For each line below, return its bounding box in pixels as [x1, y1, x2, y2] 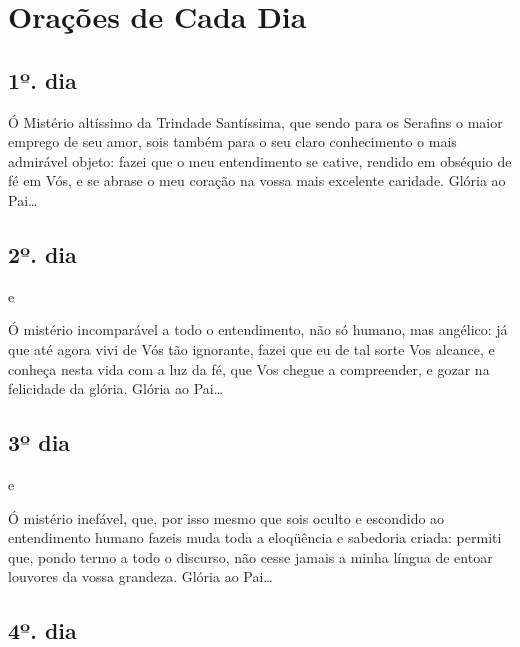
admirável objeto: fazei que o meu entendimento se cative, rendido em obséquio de [8, 150, 512, 171]
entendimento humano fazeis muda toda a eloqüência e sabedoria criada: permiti [8, 527, 502, 548]
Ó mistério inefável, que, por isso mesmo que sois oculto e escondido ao [8, 507, 445, 528]
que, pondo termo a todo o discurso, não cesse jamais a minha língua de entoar [8, 546, 493, 567]
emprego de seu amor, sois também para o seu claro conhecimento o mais [8, 131, 457, 152]
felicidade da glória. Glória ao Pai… [8, 378, 224, 399]
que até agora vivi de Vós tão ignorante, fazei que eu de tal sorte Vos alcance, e [8, 338, 495, 359]
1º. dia [8, 64, 77, 95]
